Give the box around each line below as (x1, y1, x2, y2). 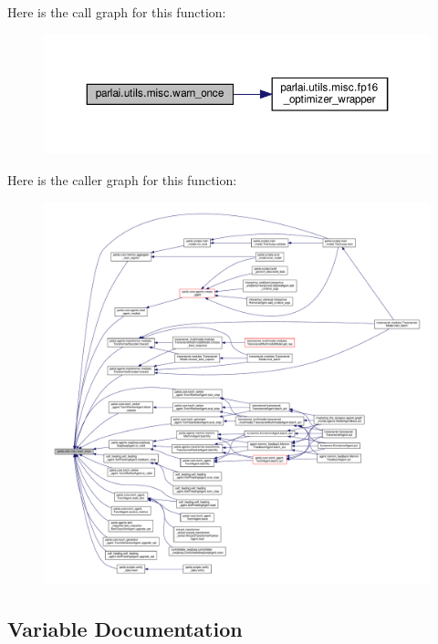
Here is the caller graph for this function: (7, 171, 237, 190)
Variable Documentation (7, 614, 243, 642)
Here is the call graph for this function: (7, 3, 226, 21)
